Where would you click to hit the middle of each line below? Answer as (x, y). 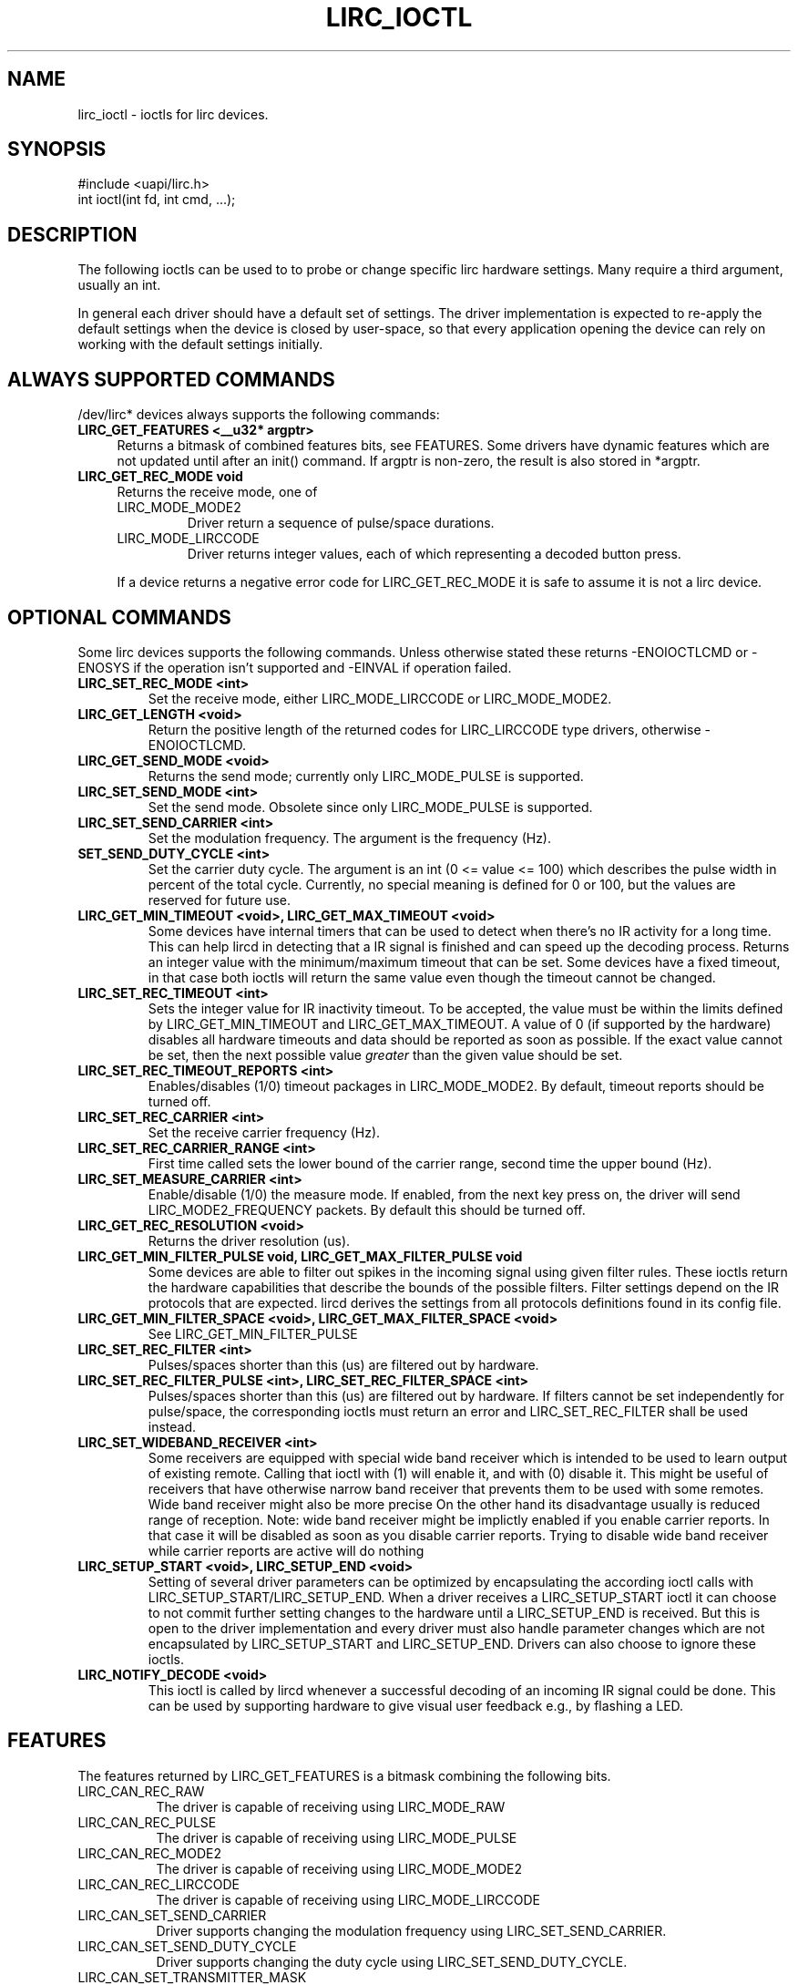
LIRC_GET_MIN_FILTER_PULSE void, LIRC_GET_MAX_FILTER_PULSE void (300, 1256)
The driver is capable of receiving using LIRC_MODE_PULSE (337, 1837)
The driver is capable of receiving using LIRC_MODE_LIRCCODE (348, 1899)
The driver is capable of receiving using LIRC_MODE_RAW (331, 1806)
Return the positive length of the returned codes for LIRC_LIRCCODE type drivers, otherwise (425, 729)
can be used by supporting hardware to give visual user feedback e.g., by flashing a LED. (416, 1705)
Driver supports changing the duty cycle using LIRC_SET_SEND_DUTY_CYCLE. (392, 1961)
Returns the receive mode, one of (217, 492)
